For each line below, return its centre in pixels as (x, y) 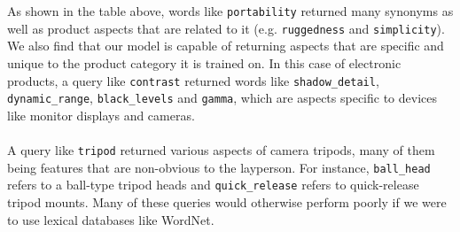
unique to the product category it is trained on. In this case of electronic (204, 62)
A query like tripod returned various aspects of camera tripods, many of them (221, 150)
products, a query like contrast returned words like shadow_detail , (193, 80)
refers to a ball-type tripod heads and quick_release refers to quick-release (213, 185)
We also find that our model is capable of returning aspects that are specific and (226, 46)
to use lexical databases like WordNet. (111, 219)
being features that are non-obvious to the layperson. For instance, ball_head (219, 167)
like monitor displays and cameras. (101, 115)
